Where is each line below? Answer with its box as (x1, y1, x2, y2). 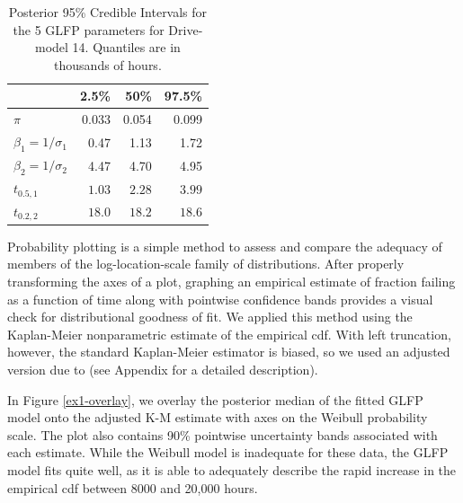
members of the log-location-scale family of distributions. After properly (7, 254, 405, 273)
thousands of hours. (54, 55, 162, 74)
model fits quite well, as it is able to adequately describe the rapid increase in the (7, 460, 457, 479)
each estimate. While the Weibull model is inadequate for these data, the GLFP (7, 443, 449, 462)
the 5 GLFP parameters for (13, 20, 165, 39)
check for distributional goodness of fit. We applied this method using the (7, 307, 413, 326)
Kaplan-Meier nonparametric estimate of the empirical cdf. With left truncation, (7, 324, 451, 343)
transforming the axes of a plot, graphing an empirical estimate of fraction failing (7, 272, 456, 290)
